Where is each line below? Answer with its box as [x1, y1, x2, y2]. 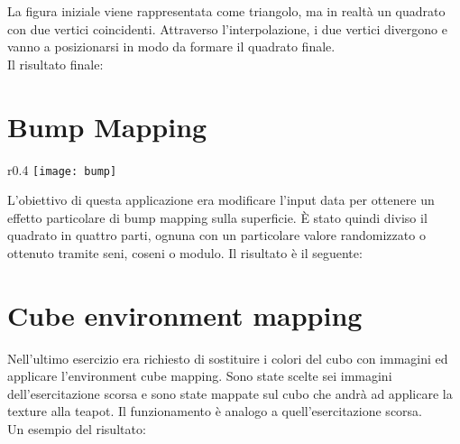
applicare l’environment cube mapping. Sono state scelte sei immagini [7, 366, 392, 385]
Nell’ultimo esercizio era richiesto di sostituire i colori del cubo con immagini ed [7, 348, 448, 367]
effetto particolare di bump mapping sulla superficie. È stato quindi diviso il [7, 208, 428, 227]
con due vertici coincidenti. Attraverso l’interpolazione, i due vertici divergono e [7, 19, 447, 38]
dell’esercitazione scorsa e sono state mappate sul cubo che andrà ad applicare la [7, 384, 453, 402]
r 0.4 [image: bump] [7, 160, 117, 179]
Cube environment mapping [7, 296, 363, 333]
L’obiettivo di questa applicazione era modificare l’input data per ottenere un [7, 190, 435, 209]
